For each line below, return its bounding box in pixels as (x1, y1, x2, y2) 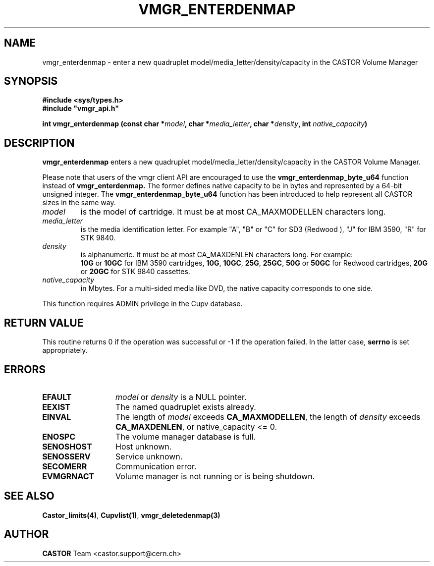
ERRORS (4, 363, 46, 376)
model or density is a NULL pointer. (115, 392, 247, 402)
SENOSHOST (42, 441, 92, 452)
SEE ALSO (4, 490, 54, 503)
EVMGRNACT (42, 471, 95, 481)
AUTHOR (4, 528, 49, 541)
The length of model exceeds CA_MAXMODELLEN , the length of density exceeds (115, 411, 421, 422)
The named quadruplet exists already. (115, 401, 256, 412)
